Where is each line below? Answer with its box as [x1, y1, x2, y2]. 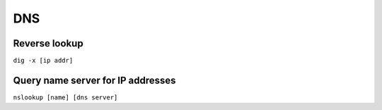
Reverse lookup [13, 37, 84, 49]
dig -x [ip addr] [13, 56, 74, 65]
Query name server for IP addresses [13, 74, 176, 86]
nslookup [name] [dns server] [13, 93, 118, 102]
